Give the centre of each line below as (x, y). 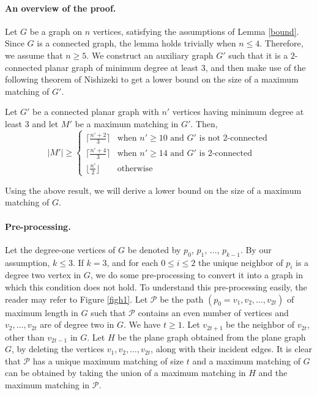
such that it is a (258, 55)
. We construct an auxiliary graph (150, 55)
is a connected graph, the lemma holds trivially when (136, 43)
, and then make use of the (255, 67)
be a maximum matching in (127, 123)
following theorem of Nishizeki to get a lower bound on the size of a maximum (152, 79)
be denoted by (154, 249)
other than (25, 337)
